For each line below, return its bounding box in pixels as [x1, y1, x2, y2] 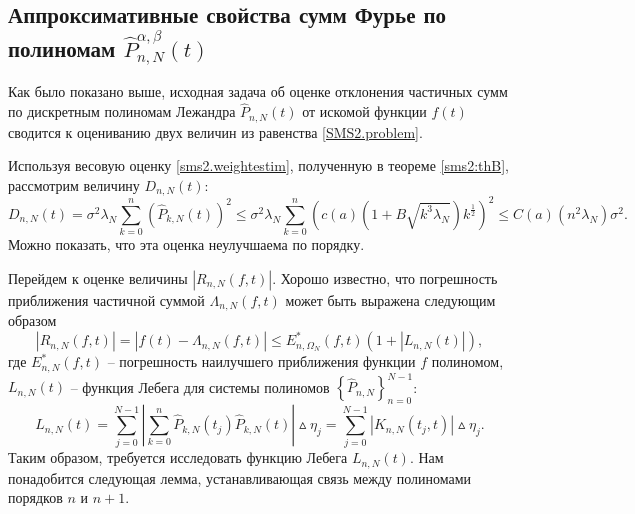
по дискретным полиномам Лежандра [8, 101, 236, 122]
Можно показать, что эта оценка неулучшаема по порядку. [8, 234, 365, 255]
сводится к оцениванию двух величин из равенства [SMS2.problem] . [8, 121, 423, 142]
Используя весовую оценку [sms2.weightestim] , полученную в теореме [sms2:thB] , [8, 155, 509, 176]
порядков [8, 487, 63, 508]
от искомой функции [302, 101, 427, 122]
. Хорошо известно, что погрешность [272, 267, 498, 288]
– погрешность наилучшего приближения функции [107, 351, 416, 372]
